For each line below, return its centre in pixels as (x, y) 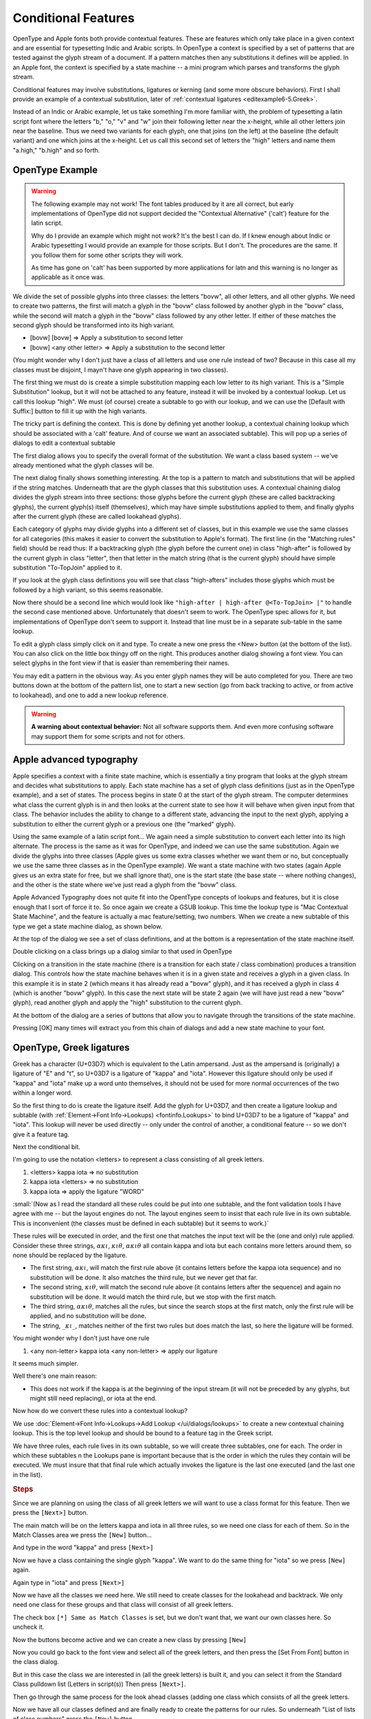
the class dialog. (36, 1662)
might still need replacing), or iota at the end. (93, 1399)
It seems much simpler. (46, 1363)
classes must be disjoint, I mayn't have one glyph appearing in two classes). (120, 370)
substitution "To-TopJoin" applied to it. (67, 567)
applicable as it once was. (68, 277)
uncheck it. (29, 1627)
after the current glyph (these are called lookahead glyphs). (97, 516)
